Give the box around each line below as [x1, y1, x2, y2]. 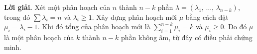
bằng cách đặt [185, 11, 229, 22]
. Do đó [224, 21, 247, 32]
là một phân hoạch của [4, 32, 74, 42]
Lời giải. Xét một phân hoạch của [4, 2, 111, 12]
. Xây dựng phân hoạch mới [92, 11, 177, 22]
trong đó [4, 11, 30, 22]
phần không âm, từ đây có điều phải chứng [121, 32, 253, 42]
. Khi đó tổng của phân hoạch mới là [37, 21, 150, 32]
